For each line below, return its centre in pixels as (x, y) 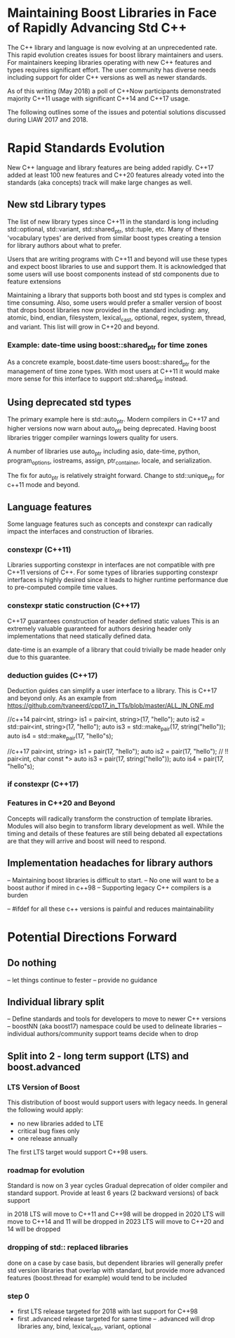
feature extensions (34, 282)
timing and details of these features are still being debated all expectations (115, 833)
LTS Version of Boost (43, 1087)
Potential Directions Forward (92, 937)
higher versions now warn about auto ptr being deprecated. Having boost (112, 429)
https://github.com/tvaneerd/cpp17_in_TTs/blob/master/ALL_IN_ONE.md (110, 705)
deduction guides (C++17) (53, 675)
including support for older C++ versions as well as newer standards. (107, 77)
